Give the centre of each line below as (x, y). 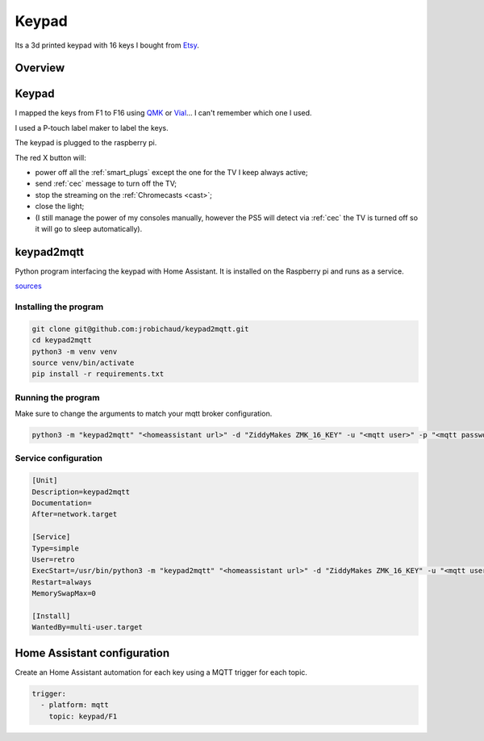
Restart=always (62, 582)
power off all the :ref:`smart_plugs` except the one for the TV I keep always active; (171, 173)
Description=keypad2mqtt (81, 492)
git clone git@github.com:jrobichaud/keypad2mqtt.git (140, 329)
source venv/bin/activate (83, 363)
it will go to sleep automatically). (89, 228)
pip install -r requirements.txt (98, 374)
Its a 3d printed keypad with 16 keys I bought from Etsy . (107, 45)
